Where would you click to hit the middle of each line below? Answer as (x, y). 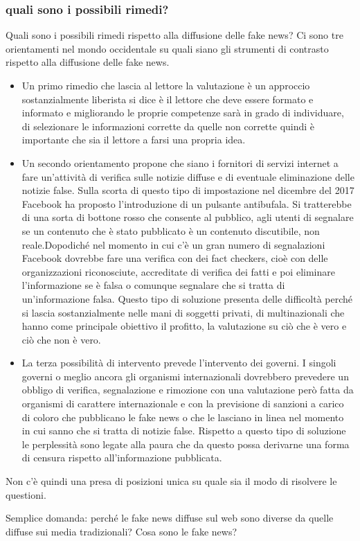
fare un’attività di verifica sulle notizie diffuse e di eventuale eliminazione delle (188, 176)
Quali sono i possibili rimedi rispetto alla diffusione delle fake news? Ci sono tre (174, 35)
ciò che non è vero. (61, 339)
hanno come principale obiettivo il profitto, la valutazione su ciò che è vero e (184, 326)
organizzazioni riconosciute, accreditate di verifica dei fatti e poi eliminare (178, 271)
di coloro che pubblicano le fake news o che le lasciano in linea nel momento (183, 417)
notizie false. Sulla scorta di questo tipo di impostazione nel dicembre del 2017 (188, 190)
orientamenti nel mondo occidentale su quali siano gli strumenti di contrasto (167, 48)
